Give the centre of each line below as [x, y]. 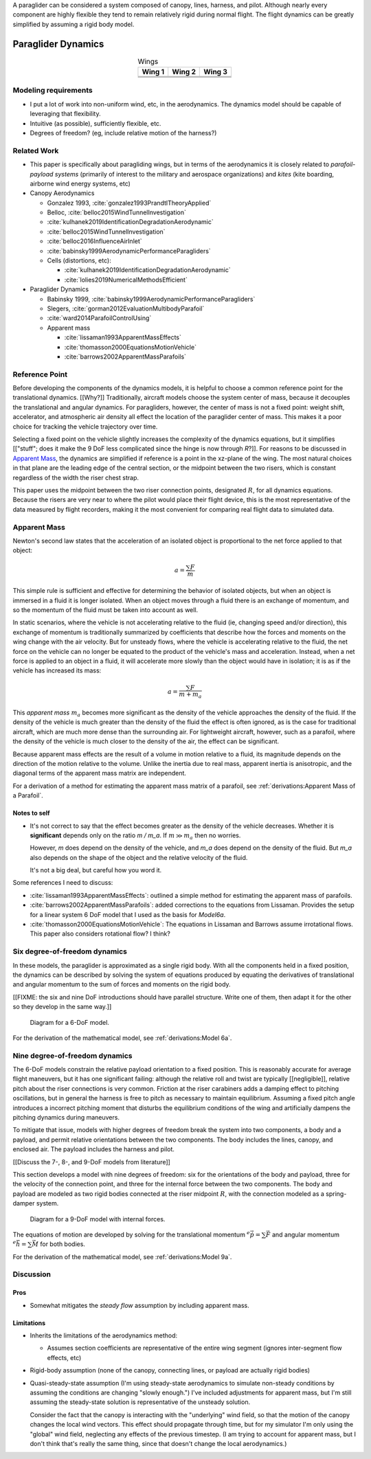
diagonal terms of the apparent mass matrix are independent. [100, 773]
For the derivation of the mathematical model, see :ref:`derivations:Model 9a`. [122, 1256]
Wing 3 [216, 72]
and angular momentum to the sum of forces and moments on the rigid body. [122, 984]
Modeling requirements [53, 91]
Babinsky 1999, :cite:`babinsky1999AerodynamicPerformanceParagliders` [151, 299]
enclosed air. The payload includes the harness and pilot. [94, 1149]
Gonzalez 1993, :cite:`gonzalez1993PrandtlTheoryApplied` [129, 203]
